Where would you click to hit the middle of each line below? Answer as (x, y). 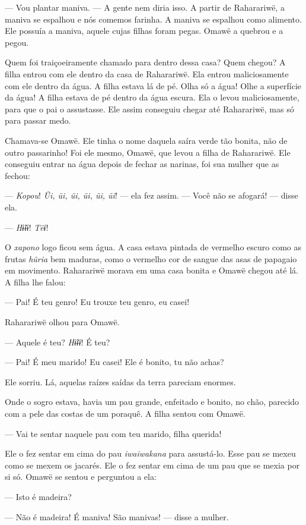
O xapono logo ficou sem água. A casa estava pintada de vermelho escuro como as (153, 247)
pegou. (17, 42)
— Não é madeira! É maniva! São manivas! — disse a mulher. (117, 516)
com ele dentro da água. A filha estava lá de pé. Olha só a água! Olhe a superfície (153, 85)
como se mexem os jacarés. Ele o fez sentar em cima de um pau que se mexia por (152, 465)
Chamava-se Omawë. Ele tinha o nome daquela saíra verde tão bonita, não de (146, 140)
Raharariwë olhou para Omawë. (62, 322)
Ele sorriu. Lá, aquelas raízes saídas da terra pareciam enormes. (120, 381)
